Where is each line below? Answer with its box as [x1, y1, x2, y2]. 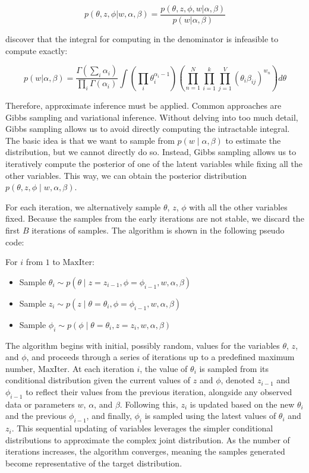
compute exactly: [5, 44, 68, 56]
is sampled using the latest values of [144, 409, 276, 422]
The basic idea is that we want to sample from [5, 134, 175, 146]
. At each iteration [67, 362, 134, 374]
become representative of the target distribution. [5, 456, 182, 469]
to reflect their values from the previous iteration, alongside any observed [26, 385, 292, 398]
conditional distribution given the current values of [5, 374, 191, 386]
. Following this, [119, 398, 178, 410]
